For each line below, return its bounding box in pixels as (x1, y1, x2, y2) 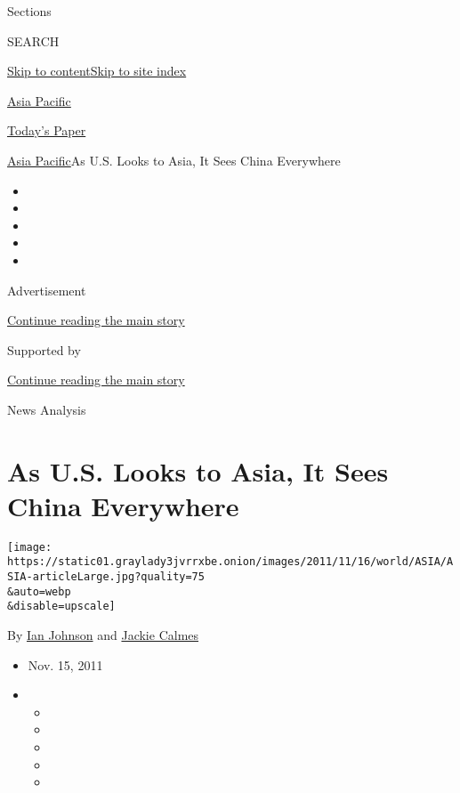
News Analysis (7, 400, 86, 418)
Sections (7, 2, 52, 20)
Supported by (7, 340, 81, 359)
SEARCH (7, 31, 60, 50)
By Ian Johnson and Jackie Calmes (7, 626, 199, 644)
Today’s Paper (7, 121, 86, 140)
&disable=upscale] (7, 600, 116, 613)
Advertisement (7, 280, 86, 299)
